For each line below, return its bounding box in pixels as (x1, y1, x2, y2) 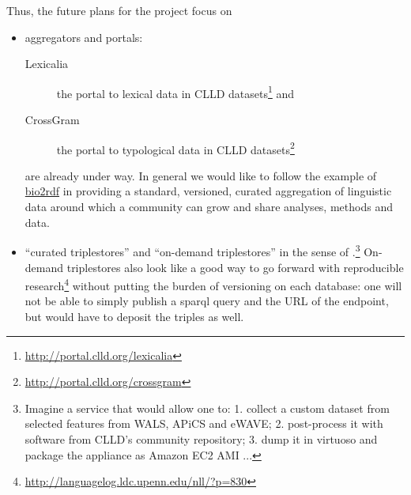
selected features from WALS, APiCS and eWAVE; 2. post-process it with (25, 415, 383, 432)
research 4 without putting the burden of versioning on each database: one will (25, 275, 402, 293)
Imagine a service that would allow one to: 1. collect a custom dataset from (25, 399, 390, 416)
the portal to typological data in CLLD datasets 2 (56, 138, 295, 157)
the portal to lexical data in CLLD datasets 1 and (56, 82, 295, 101)
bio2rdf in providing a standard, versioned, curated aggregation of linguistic (25, 183, 392, 199)
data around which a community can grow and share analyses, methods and (25, 198, 393, 215)
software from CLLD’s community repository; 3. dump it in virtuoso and (25, 430, 378, 447)
